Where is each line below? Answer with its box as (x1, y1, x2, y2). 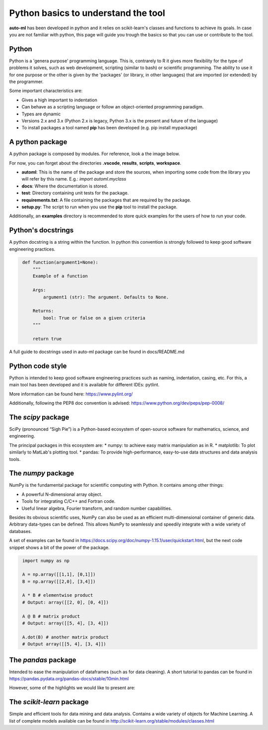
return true (32, 336, 62, 342)
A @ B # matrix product (22, 613, 80, 619)
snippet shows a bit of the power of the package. (9, 545, 110, 550)
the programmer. (9, 79, 44, 85)
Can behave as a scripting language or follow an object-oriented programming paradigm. (21, 104, 204, 110)
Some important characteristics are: (9, 88, 83, 94)
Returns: (32, 308, 54, 314)
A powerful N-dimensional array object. (21, 491, 103, 497)
